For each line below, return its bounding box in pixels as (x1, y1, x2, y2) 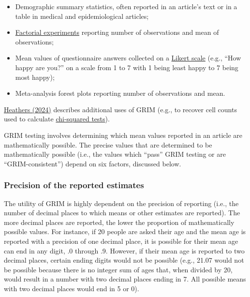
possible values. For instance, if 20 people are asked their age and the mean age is (4, 226, 246, 237)
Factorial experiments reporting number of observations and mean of (15, 27, 219, 37)
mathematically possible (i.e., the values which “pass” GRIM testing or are (4, 149, 226, 159)
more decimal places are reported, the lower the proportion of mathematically (4, 217, 235, 227)
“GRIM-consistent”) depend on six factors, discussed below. (4, 158, 181, 168)
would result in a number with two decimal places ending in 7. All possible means (4, 274, 246, 284)
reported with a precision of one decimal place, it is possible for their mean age (4, 236, 238, 246)
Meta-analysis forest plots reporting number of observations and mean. (15, 88, 225, 98)
